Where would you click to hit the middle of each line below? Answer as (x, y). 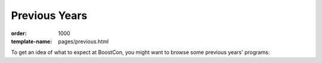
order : (19, 33)
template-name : (32, 41)
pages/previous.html (83, 41)
